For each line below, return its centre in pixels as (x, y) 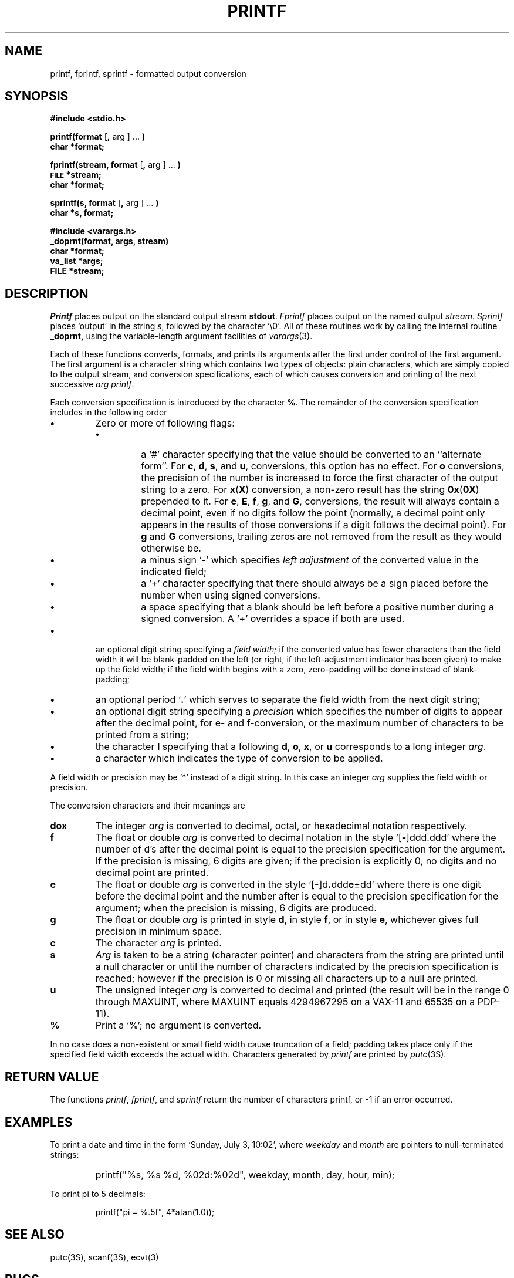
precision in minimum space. (159, 932)
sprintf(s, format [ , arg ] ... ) (104, 203)
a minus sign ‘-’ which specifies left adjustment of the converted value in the (310, 560)
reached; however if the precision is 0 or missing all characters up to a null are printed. (287, 978)
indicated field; (174, 572)
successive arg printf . (92, 384)
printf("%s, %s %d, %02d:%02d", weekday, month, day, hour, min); (245, 1174)
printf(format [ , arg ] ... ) (98, 137)
